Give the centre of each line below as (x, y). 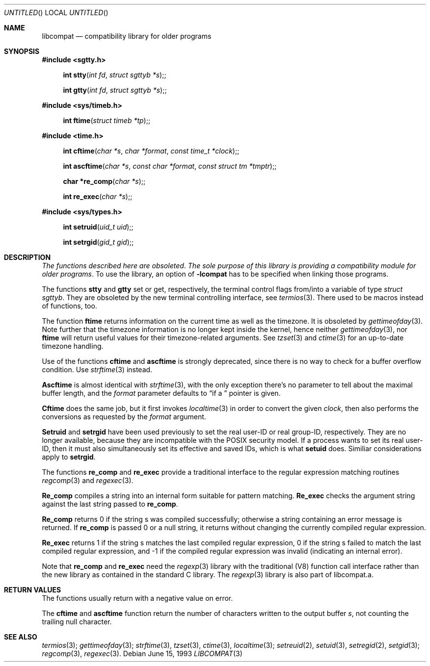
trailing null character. (77, 622)
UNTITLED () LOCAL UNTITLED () (56, 13)
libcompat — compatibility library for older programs (127, 36)
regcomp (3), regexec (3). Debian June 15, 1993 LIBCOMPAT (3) (142, 653)
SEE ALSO (21, 637)
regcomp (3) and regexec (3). (88, 480)
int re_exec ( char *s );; (98, 196)
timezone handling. (73, 346)
